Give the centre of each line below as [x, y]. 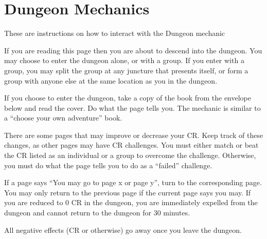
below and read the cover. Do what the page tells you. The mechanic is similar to [132, 107]
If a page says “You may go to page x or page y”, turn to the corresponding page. [133, 182]
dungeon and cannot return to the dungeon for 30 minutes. [97, 213]
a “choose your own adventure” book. [63, 118]
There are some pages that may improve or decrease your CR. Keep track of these [134, 135]
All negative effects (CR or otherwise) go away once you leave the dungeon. [123, 230]
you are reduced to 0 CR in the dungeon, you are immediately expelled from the [131, 202]
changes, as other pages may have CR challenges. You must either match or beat [131, 145]
